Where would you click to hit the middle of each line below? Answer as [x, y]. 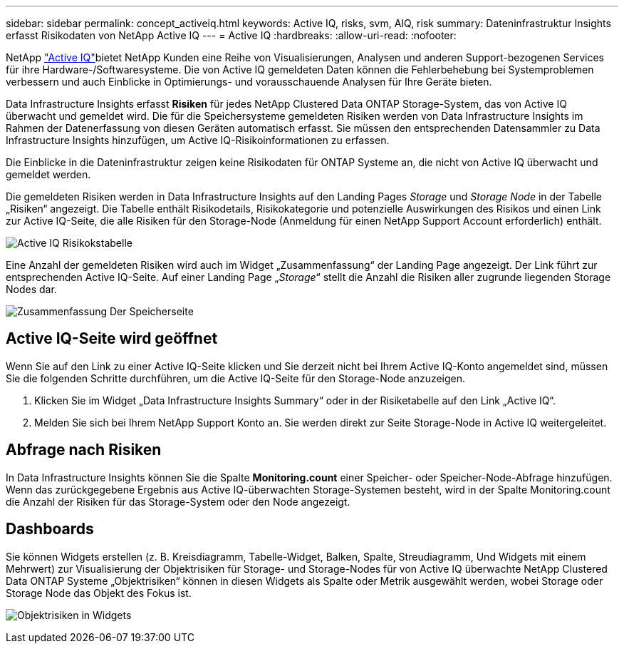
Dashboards [50, 529]
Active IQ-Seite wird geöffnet [112, 339]
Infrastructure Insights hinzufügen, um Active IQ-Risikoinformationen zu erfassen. [198, 140]
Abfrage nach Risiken [84, 450]
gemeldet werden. [48, 174]
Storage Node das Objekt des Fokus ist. [99, 593]
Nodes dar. [31, 289]
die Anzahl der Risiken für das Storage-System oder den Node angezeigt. [178, 501]
